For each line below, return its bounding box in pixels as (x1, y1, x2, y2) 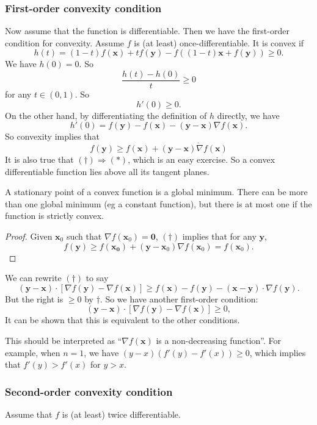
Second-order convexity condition (5, 384, 173, 399)
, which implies (249, 346, 306, 359)
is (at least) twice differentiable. (62, 408, 181, 420)
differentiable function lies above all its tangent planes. (5, 165, 210, 177)
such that (66, 230, 102, 243)
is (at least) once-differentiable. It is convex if (134, 36, 304, 49)
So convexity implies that (5, 130, 100, 143)
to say (86, 271, 109, 284)
